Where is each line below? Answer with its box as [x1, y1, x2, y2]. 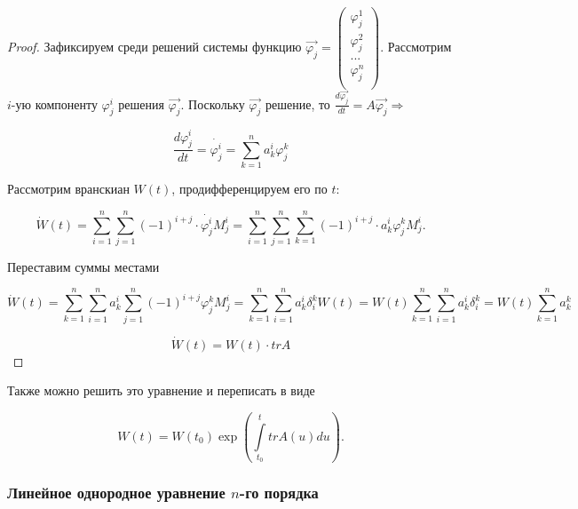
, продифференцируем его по [171, 179, 328, 198]
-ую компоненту [11, 94, 98, 113]
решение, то [265, 94, 330, 113]
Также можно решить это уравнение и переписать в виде [7, 381, 315, 400]
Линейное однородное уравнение [7, 481, 226, 504]
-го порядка [239, 481, 319, 504]
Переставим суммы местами [7, 257, 160, 275]
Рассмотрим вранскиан [7, 179, 130, 198]
